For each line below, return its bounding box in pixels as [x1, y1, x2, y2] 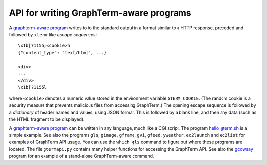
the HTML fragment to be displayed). [9, 116, 85, 122]
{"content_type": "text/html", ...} [18, 50, 107, 55]
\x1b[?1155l [18, 84, 47, 90]
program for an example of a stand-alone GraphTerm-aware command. [9, 153, 154, 159]
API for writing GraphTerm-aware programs [9, 7, 191, 18]
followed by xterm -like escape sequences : [9, 31, 97, 37]
